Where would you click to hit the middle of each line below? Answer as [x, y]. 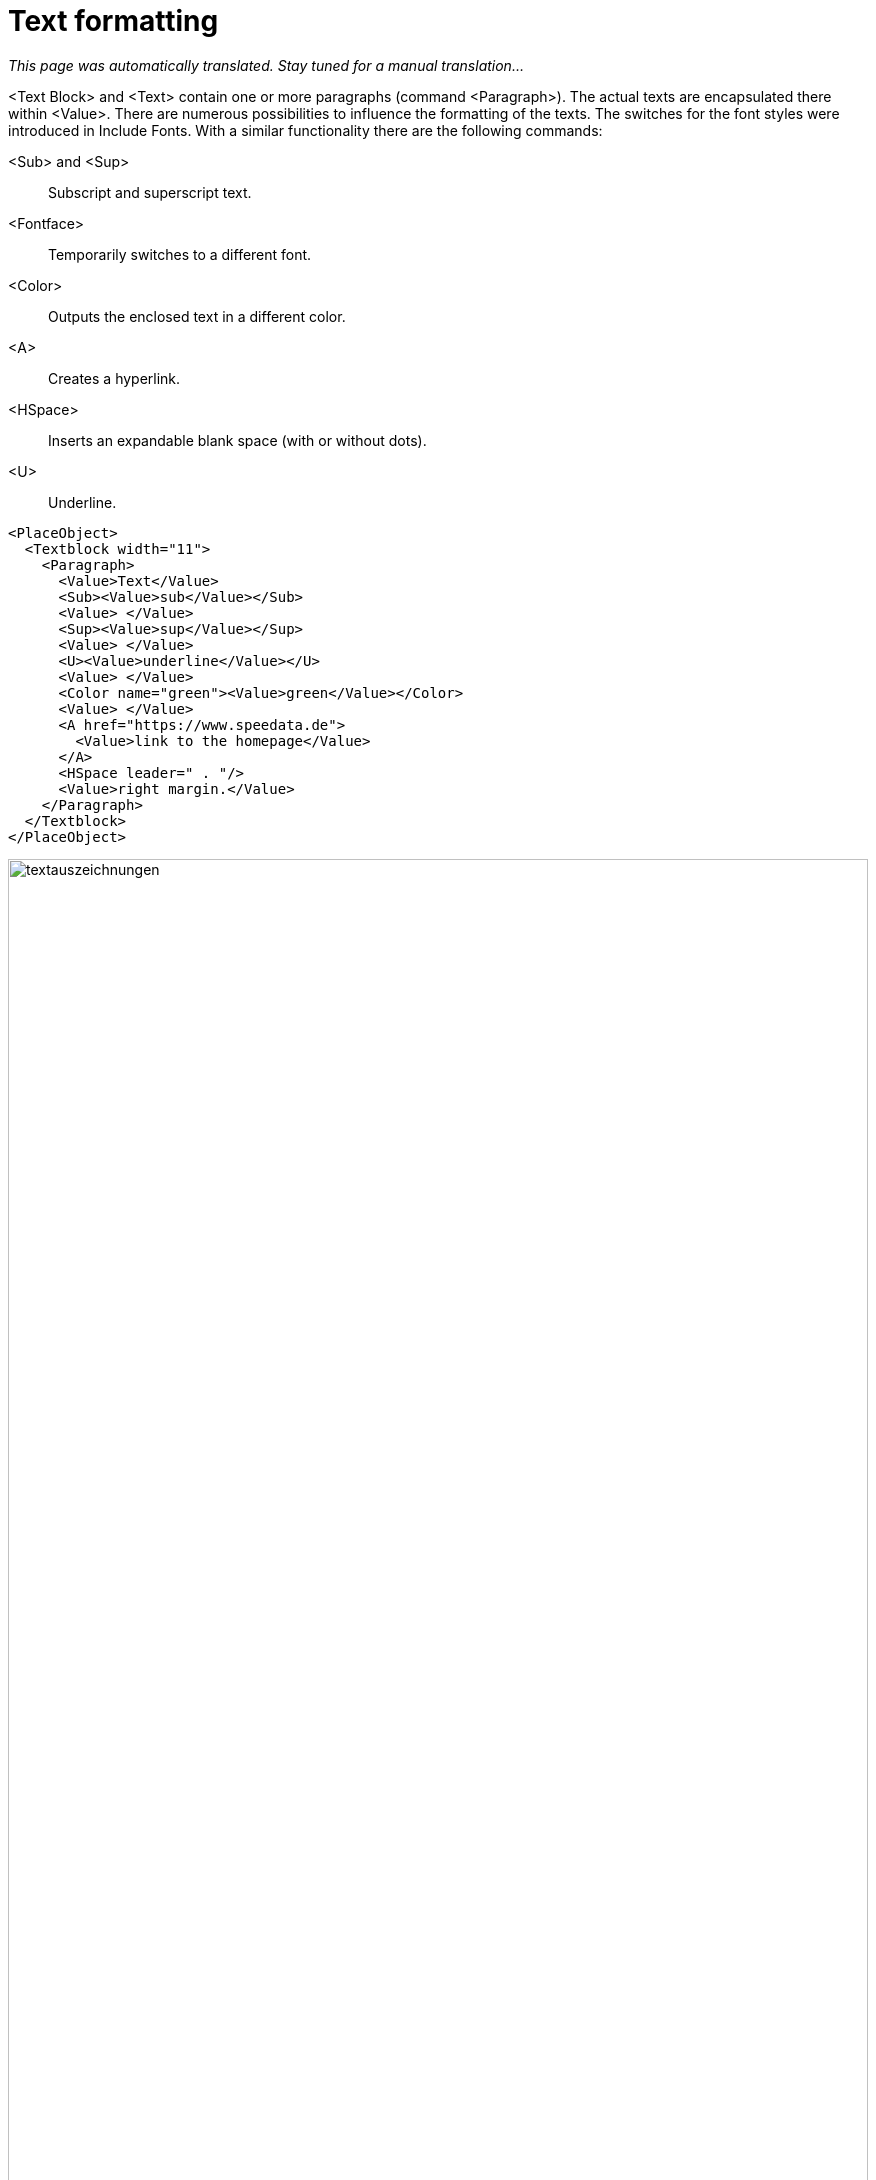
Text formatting [113, 21]
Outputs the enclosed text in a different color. [197, 316]
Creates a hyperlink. [114, 378]
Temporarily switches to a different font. [180, 254]
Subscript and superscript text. [150, 192]
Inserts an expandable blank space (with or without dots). [237, 440]
